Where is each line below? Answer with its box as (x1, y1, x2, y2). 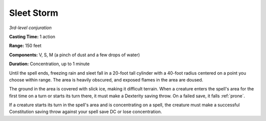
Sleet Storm (9, 7, 59, 18)
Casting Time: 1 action (9, 34, 56, 40)
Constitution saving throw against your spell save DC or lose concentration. (9, 109, 162, 115)
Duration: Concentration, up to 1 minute (9, 61, 90, 67)
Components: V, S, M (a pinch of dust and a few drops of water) (9, 52, 140, 58)
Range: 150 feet (9, 42, 42, 49)
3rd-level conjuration (9, 25, 52, 31)
